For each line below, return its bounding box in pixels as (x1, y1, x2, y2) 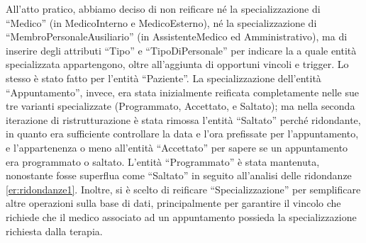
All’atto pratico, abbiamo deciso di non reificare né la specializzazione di (6, 1, 321, 16)
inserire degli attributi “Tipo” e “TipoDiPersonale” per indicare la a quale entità (6, 43, 357, 57)
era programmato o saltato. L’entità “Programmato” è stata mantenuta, (6, 154, 320, 169)
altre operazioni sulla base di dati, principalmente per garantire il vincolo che (6, 196, 341, 210)
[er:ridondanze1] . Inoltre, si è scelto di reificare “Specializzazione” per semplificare (6, 181, 361, 196)
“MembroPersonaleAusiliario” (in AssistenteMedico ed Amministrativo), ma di (6, 29, 348, 44)
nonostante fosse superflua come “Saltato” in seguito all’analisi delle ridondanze (6, 168, 352, 183)
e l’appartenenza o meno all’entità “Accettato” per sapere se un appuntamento (6, 140, 348, 154)
